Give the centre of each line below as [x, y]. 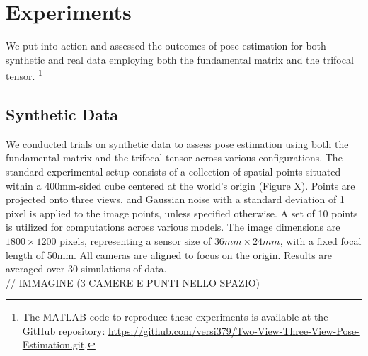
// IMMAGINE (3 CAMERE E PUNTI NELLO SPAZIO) [133, 282]
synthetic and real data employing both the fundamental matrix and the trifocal [180, 59]
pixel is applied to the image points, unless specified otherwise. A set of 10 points [182, 213]
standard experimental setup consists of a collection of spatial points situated [173, 171]
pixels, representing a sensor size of [136, 240]
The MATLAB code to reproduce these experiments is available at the [175, 317]
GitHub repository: [64, 330]
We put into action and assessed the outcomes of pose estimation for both [166, 46]
